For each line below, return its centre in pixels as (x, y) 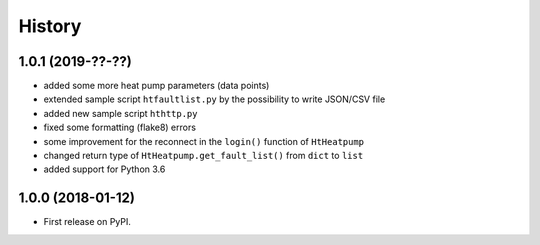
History (50, 26)
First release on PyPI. (87, 222)
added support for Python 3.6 (104, 169)
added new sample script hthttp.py (120, 113)
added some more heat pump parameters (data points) (156, 86)
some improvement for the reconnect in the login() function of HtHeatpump (204, 141)
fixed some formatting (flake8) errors (120, 127)
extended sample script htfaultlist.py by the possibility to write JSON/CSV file (214, 99)
